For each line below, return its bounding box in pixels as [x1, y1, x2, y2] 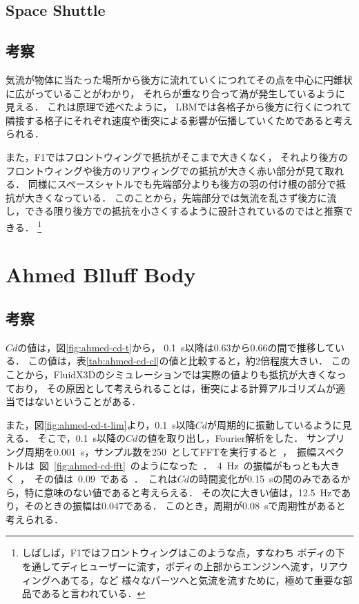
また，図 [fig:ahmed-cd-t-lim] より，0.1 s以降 [6, 417, 195, 431]
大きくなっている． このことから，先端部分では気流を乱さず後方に [24, 190, 327, 204]
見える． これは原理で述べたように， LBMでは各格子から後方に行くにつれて [6, 99, 352, 114]
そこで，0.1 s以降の [37, 431, 126, 445]
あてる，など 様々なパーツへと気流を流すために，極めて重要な [60, 572, 343, 587]
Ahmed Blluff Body [6, 260, 196, 289]
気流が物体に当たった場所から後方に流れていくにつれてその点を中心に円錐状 [6, 72, 353, 86]
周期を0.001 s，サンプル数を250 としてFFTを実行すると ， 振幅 [24, 444, 316, 458]
